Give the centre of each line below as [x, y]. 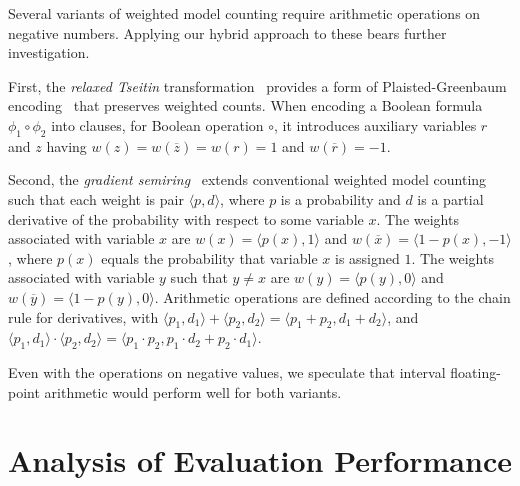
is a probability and [340, 198]
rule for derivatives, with [83, 316]
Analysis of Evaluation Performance [260, 460]
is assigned [367, 257]
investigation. [49, 52]
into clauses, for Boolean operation [157, 124]
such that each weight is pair [96, 198]
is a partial [450, 198]
